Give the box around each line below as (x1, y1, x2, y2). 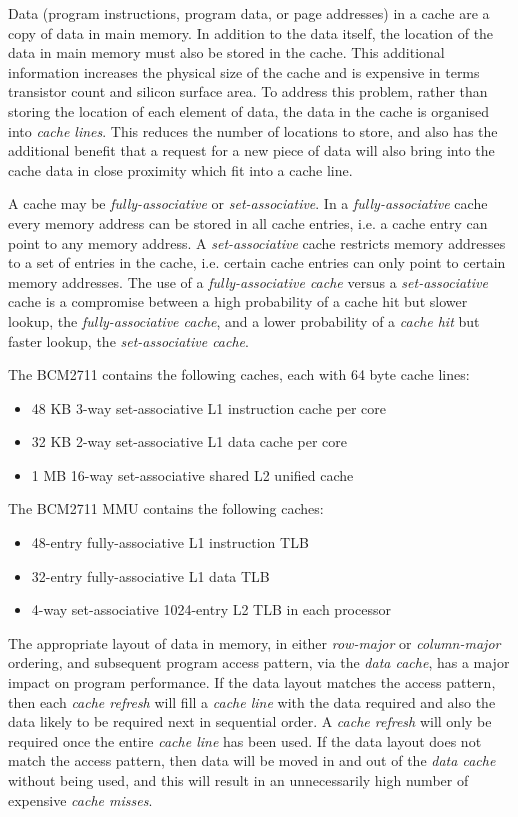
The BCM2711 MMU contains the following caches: (8, 498, 324, 519)
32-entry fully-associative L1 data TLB (31, 565, 270, 586)
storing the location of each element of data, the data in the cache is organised (8, 100, 489, 121)
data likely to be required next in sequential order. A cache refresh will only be (8, 711, 492, 732)
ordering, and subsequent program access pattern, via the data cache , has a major (8, 652, 510, 673)
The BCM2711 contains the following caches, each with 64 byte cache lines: (8, 364, 470, 385)
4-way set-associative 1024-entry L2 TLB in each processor (31, 599, 391, 620)
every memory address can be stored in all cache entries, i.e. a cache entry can (8, 212, 488, 233)
